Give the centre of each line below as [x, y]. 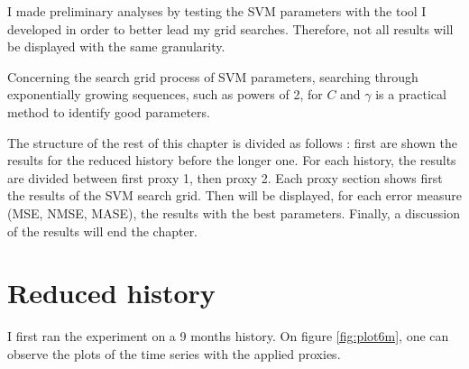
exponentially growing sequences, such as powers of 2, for [165, 94]
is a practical [411, 94]
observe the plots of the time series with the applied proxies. [174, 353]
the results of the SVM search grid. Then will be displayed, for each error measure [234, 195]
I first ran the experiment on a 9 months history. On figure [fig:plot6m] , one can [228, 336]
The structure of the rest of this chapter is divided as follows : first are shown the [232, 142]
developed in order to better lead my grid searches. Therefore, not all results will [230, 28]
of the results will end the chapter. [103, 231]
